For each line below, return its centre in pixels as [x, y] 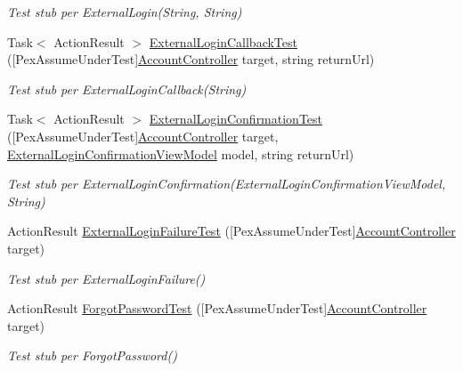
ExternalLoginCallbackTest [223, 41]
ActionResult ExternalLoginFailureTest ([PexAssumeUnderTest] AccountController [231, 231]
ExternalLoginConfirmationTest [236, 119]
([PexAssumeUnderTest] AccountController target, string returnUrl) [191, 59]
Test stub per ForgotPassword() [92, 355]
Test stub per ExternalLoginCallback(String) [127, 89]
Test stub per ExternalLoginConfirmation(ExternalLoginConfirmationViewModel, [227, 184]
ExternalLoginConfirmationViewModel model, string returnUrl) [181, 153]
